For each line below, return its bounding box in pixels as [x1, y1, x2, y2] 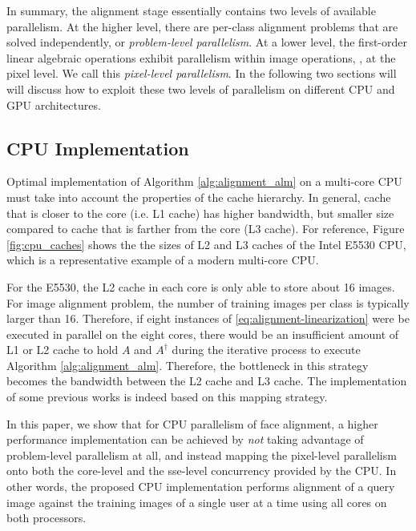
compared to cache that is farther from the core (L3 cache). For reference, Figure [6, 220, 405, 237]
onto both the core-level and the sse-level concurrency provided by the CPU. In [6, 462, 397, 479]
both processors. [6, 509, 87, 526]
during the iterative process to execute [172, 341, 361, 358]
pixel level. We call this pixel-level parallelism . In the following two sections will [6, 65, 397, 82]
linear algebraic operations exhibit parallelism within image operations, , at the [6, 49, 396, 66]
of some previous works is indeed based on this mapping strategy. [6, 388, 328, 405]
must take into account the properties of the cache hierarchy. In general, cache [6, 188, 391, 205]
